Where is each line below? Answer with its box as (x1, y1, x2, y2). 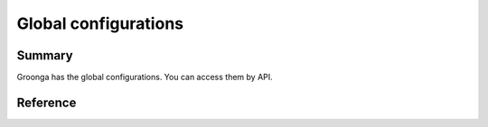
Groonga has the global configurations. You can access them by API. (16, 72, 273, 83)
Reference (16, 95, 77, 110)
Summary (16, 48, 73, 63)
